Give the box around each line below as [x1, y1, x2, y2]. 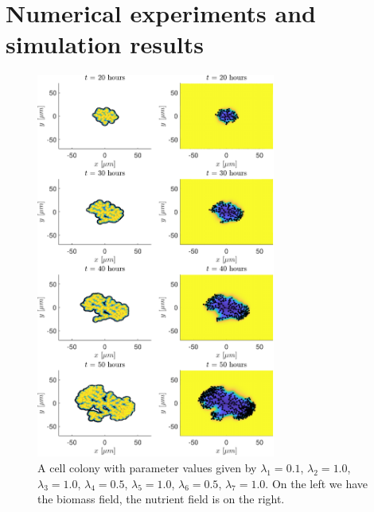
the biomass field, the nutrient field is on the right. [37, 491, 285, 507]
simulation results [6, 28, 205, 60]
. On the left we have [265, 475, 368, 491]
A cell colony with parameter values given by [37, 460, 257, 476]
